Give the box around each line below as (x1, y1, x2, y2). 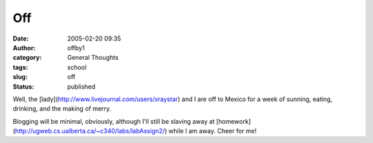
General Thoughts (67, 54, 119, 62)
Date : (12, 34, 29, 43)
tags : (12, 63, 28, 71)
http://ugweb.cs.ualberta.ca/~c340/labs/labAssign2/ (15, 127, 165, 135)
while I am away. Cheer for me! (168, 127, 257, 135)
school (67, 63, 86, 71)
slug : (12, 73, 28, 81)
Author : (12, 43, 36, 52)
